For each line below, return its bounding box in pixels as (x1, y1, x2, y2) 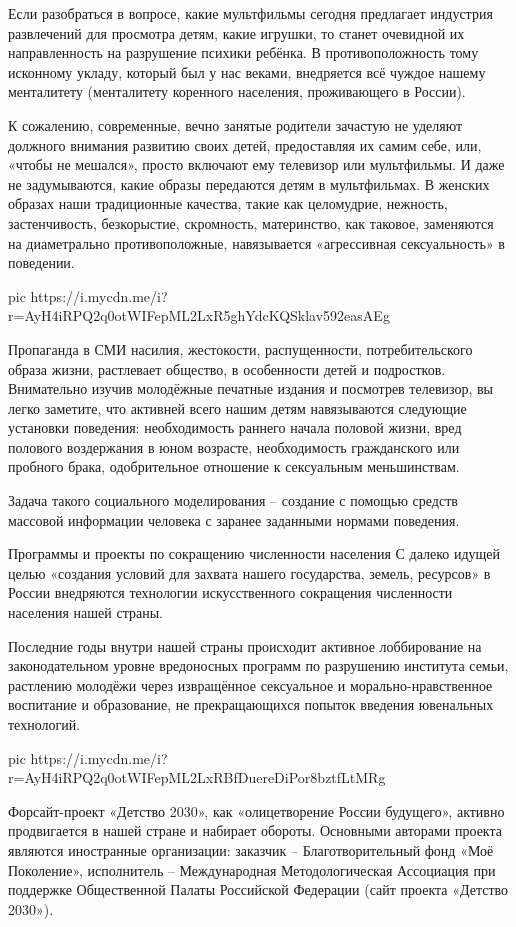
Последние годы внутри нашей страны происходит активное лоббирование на (8, 635, 482, 656)
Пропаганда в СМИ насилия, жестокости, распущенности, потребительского (8, 338, 473, 359)
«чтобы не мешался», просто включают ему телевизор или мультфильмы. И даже (8, 154, 505, 175)
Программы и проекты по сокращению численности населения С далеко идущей (8, 543, 501, 564)
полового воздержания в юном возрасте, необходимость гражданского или (8, 436, 460, 457)
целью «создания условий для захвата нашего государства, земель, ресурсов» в (8, 562, 491, 583)
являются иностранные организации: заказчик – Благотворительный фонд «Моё (8, 839, 494, 860)
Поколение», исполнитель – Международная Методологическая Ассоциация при (8, 859, 496, 880)
